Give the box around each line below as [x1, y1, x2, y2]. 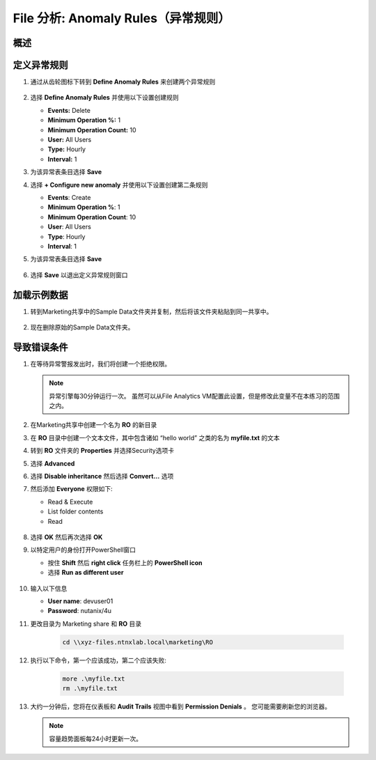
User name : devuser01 [47, 596, 113, 605]
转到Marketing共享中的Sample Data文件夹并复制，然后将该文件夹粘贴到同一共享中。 [30, 307, 273, 316]
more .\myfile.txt [62, 674, 125, 683]
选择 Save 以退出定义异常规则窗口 [30, 270, 128, 279]
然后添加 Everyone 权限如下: [30, 485, 113, 493]
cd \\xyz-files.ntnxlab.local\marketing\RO [62, 638, 214, 646]
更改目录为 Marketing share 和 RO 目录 [30, 619, 142, 628]
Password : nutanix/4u [47, 607, 111, 615]
